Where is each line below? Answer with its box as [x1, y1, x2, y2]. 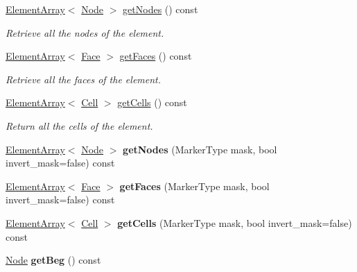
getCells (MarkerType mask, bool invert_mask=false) [117, 215, 352, 230]
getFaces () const [119, 49, 192, 63]
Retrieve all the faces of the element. [6, 71, 162, 86]
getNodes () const [123, 2, 198, 16]
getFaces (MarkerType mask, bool [119, 178, 270, 193]
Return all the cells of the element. [6, 118, 153, 133]
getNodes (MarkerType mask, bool [123, 142, 277, 156]
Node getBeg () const [6, 253, 101, 267]
